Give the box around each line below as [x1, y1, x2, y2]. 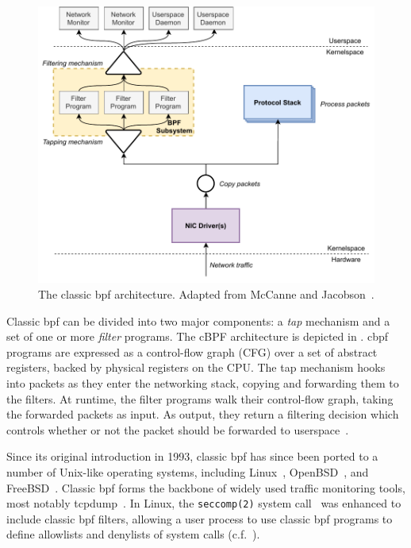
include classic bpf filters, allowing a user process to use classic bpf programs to [6, 510, 393, 527]
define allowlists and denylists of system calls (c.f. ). [6, 526, 260, 542]
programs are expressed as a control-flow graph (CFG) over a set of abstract [6, 343, 378, 360]
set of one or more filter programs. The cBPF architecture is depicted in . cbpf [6, 328, 388, 345]
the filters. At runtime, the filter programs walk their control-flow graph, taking [6, 390, 394, 407]
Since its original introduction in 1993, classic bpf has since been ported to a [6, 448, 378, 465]
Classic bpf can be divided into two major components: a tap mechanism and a [6, 312, 390, 329]
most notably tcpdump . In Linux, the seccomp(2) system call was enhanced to [6, 495, 401, 511]
